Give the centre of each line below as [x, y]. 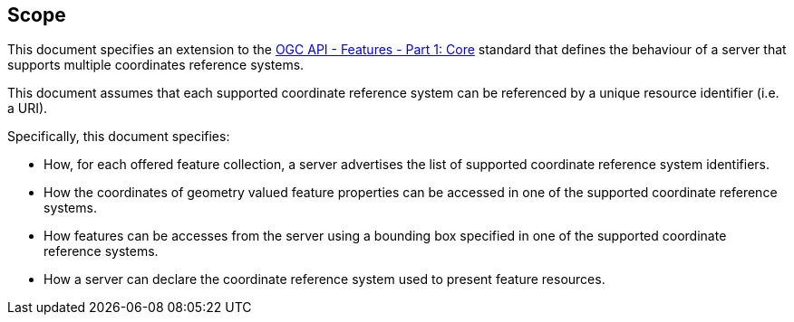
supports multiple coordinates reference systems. [156, 65]
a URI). [28, 109]
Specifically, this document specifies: [119, 137]
